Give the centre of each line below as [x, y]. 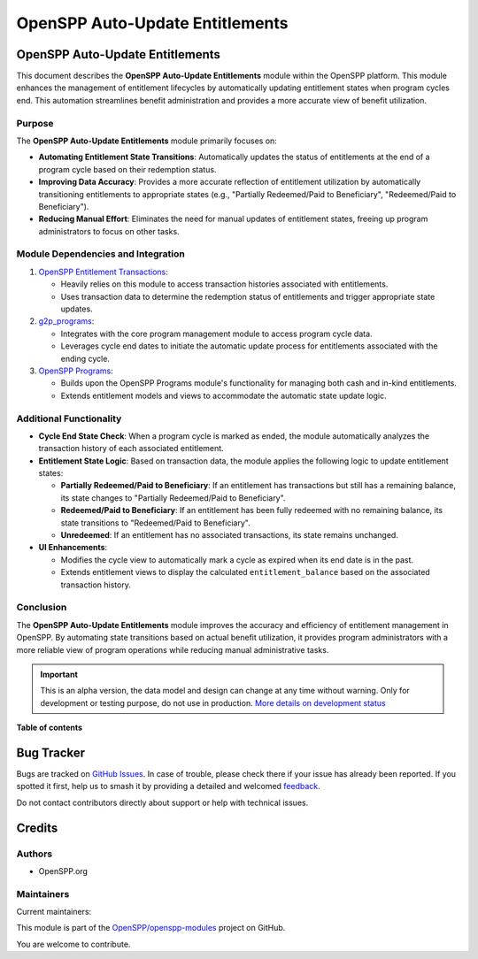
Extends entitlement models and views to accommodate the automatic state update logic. [224, 395]
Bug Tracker [51, 752]
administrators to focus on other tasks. [109, 231]
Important [59, 674]
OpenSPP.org [63, 871]
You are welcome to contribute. [73, 944]
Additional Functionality [69, 418]
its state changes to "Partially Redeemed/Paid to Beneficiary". [173, 498]
